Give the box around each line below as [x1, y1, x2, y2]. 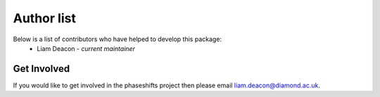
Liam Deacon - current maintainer [37, 44, 135, 52]
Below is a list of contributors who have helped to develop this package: [13, 35, 222, 43]
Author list [13, 10, 77, 26]
